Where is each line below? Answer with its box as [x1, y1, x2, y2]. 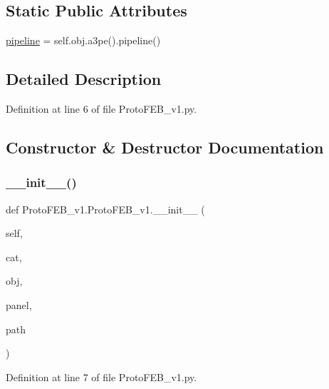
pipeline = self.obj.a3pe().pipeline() [6, 33, 161, 48]
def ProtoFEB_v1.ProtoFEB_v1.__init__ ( [6, 201, 205, 216]
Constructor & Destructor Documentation [6, 136, 324, 158]
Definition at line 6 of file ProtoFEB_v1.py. [6, 101, 197, 116]
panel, [6, 297, 32, 312]
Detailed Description [6, 68, 162, 90]
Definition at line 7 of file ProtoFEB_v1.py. [6, 369, 197, 384]
